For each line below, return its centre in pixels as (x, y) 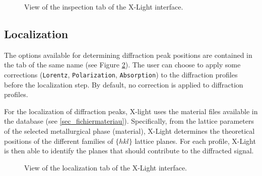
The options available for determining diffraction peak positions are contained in (128, 55)
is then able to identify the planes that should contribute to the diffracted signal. (129, 151)
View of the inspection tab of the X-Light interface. (104, 7)
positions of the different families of (59, 141)
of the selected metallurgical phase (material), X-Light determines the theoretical (129, 131)
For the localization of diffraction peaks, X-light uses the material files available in (131, 111)
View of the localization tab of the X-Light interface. (106, 167)
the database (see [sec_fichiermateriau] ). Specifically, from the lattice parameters (129, 121)
